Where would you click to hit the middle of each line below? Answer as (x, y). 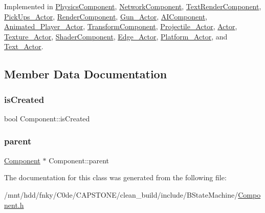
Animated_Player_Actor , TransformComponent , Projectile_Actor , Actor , (121, 26)
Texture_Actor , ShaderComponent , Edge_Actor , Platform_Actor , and (116, 36)
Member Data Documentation (86, 74)
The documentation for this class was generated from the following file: (115, 177)
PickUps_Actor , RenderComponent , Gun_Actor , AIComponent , (106, 16)
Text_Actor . (24, 46)
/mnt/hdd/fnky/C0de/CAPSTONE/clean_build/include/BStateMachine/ (121, 194)
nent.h (14, 205)
